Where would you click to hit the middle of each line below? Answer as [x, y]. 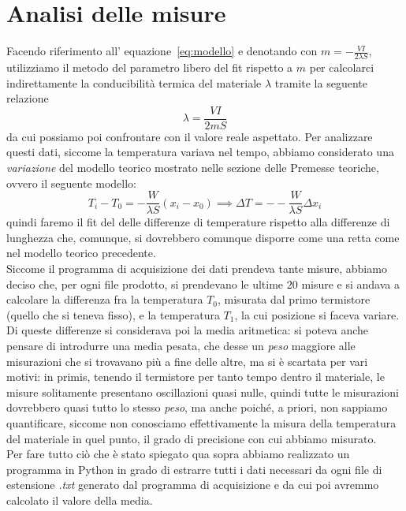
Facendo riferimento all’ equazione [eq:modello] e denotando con [162, 51]
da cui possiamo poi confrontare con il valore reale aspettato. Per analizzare [190, 136]
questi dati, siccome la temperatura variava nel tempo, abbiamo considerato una [200, 152]
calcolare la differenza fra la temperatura [105, 299]
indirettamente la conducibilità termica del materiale [134, 82]
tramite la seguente [321, 82]
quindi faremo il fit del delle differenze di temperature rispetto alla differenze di [198, 222]
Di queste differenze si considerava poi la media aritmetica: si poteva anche [188, 330]
